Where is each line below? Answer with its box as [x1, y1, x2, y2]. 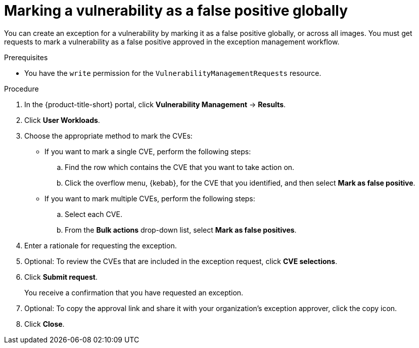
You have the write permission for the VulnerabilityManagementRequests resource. [24, 68, 321, 77]
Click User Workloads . [24, 115, 100, 124]
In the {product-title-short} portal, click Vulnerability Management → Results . [24, 100, 286, 109]
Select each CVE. [65, 209, 122, 219]
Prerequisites [4, 53, 48, 62]
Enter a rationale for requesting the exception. [24, 241, 177, 250]
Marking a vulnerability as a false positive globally [4, 2, 348, 19]
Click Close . [24, 319, 65, 328]
